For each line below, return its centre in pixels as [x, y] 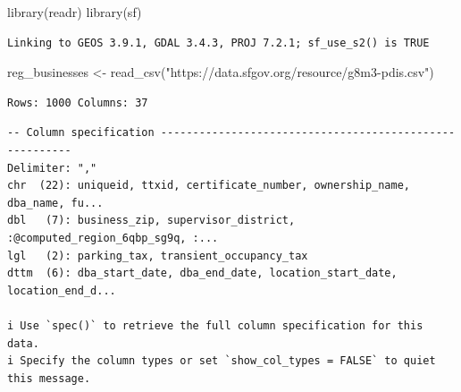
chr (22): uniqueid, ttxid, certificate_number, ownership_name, [209, 186]
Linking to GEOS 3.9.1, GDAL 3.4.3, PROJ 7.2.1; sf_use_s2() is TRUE [218, 43]
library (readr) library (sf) [75, 12]
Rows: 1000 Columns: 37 [78, 102]
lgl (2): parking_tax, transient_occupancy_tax [158, 256]
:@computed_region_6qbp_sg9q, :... [113, 238]
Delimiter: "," [52, 168]
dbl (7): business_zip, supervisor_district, [151, 221]
